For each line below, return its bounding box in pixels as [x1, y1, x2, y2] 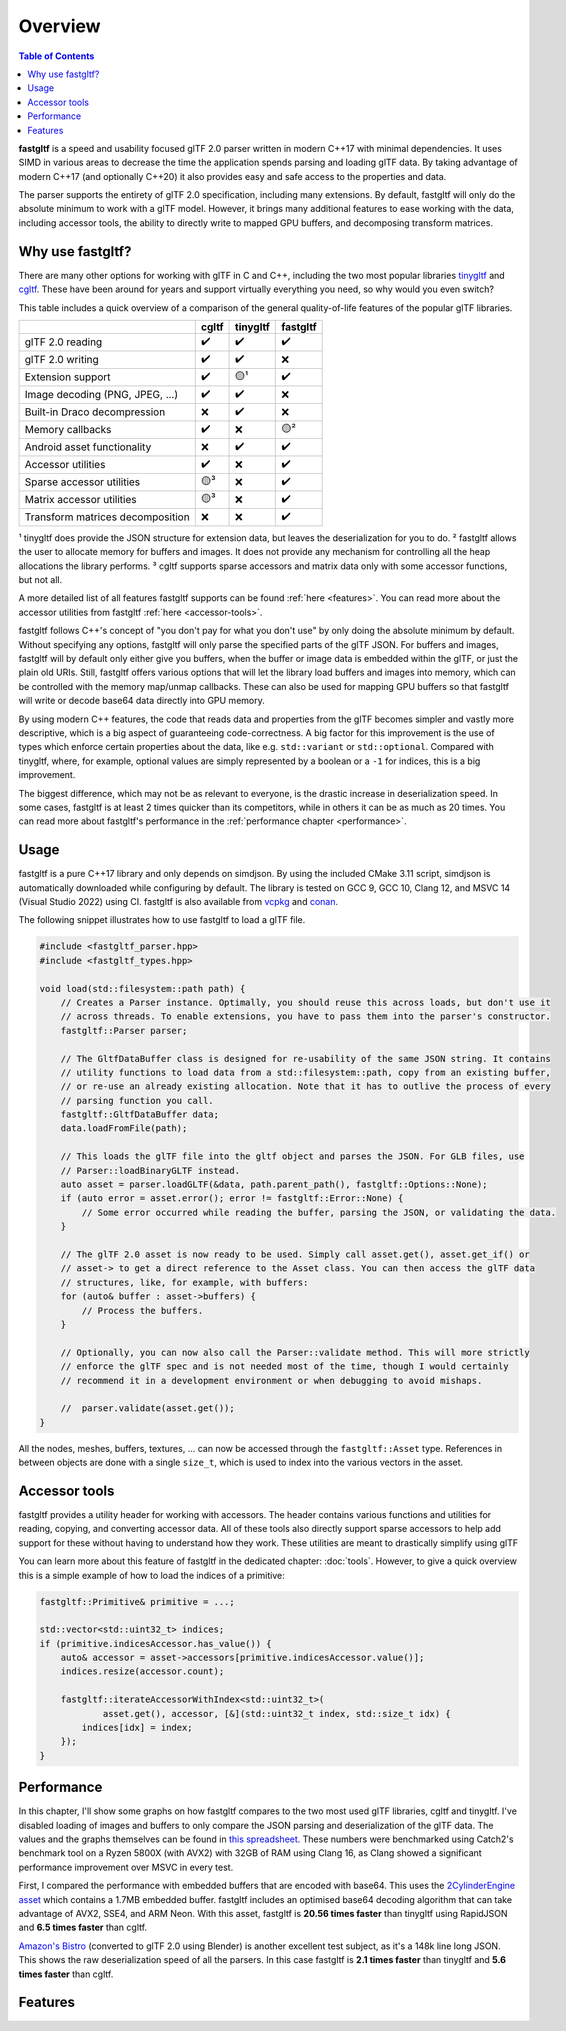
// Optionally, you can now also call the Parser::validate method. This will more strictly [60, 1346, 530, 1358]
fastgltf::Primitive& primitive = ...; [39, 1596, 235, 1607]
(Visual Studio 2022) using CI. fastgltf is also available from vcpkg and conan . [18, 896, 339, 908]
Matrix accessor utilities [24, 493, 137, 507]
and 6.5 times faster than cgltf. [18, 1921, 148, 1934]
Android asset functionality [24, 440, 152, 454]
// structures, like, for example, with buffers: [60, 1276, 309, 1288]
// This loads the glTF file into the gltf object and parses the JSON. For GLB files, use [60, 1151, 525, 1162]
